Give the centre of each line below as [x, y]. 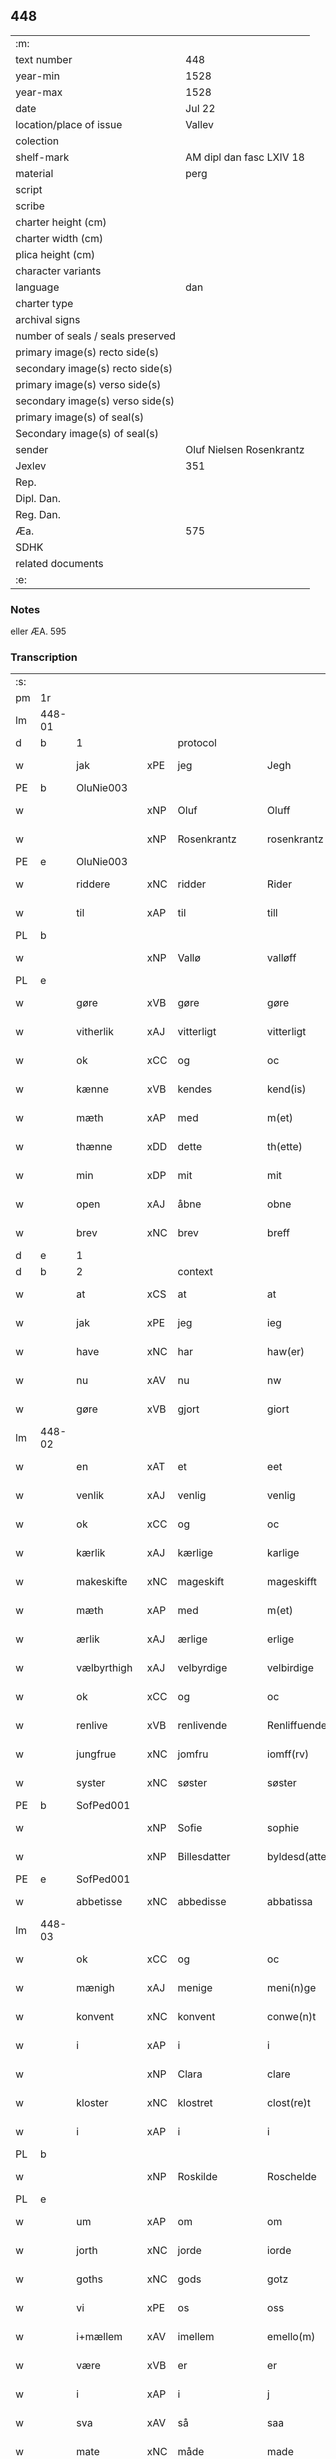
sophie [283, 1828]
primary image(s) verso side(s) [88, 384]
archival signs [48, 319]
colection [37, 141]
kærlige [195, 1553]
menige [195, 1988]
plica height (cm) [55, 254]
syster [91, 1783]
